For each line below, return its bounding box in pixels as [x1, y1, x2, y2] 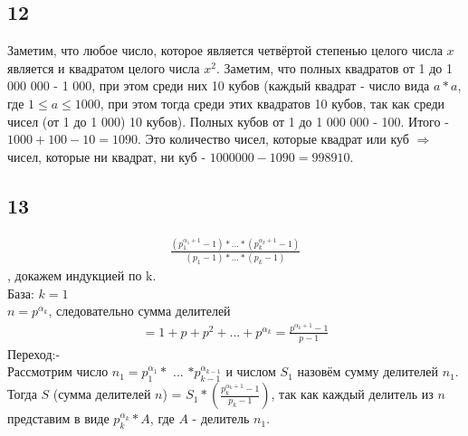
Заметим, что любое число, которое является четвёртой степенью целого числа [7, 41, 443, 60]
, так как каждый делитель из [271, 384, 434, 403]
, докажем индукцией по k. [7, 266, 157, 285]
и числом [225, 362, 276, 381]
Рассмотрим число [7, 362, 109, 381]
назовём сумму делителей [297, 362, 439, 381]
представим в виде [7, 409, 110, 428]
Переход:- [7, 344, 61, 363]
